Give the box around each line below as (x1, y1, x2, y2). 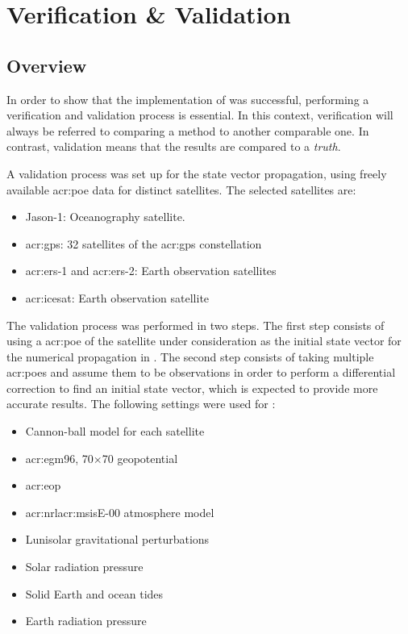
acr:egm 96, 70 (25, 449, 94, 466)
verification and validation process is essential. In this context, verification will (6, 106, 393, 123)
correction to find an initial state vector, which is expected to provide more (6, 379, 378, 396)
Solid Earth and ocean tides (25, 585, 164, 602)
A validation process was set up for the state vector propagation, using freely (6, 165, 387, 181)
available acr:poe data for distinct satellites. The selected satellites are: (6, 181, 356, 198)
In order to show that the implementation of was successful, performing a (6, 90, 369, 107)
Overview (6, 52, 87, 77)
